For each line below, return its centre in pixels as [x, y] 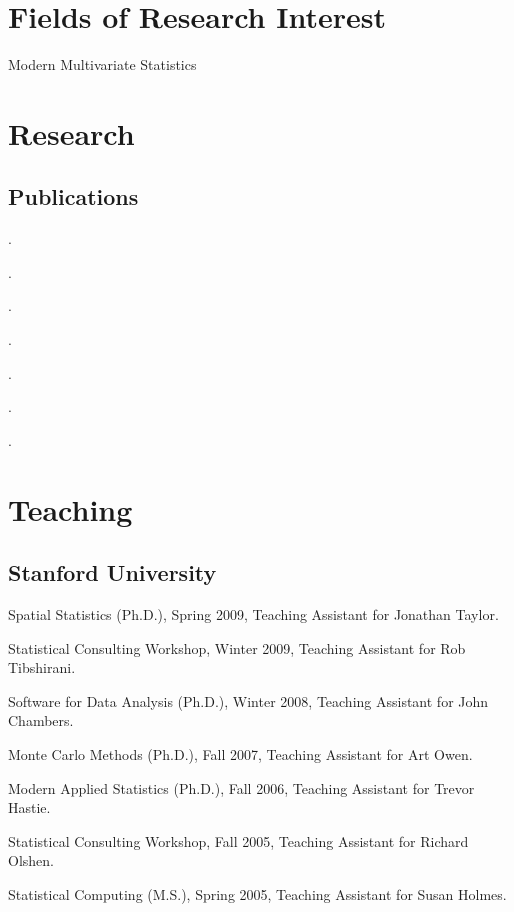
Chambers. [41, 720]
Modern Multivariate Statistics [102, 64]
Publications [73, 196]
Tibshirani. [42, 667]
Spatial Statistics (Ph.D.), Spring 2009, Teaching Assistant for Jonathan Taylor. [253, 614]
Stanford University [112, 572]
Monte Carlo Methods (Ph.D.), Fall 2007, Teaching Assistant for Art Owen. [240, 754]
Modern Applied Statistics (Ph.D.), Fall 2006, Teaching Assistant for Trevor [241, 787]
